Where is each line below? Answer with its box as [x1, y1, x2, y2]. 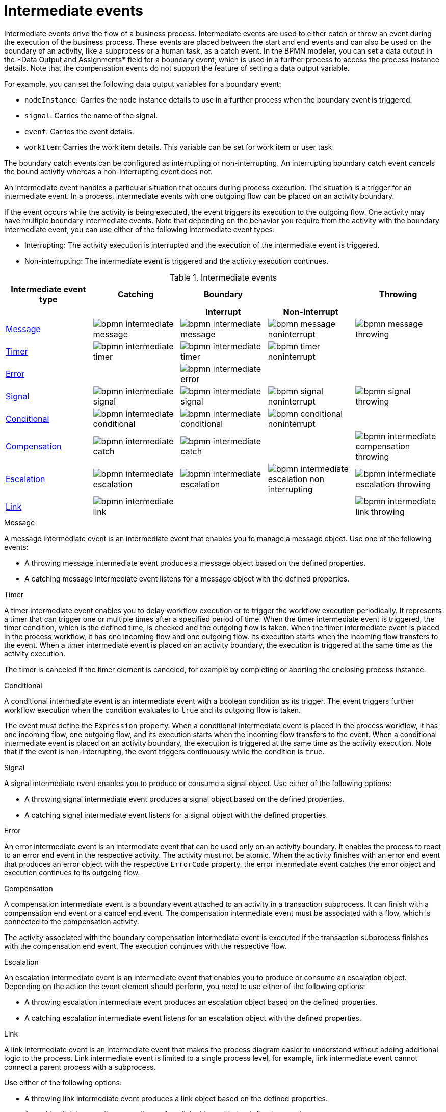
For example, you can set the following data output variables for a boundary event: [4, 79, 281, 88]
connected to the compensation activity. [4, 917, 139, 926]
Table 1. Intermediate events [169, 272, 277, 283]
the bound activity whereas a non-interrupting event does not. [4, 167, 213, 176]
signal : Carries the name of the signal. [24, 111, 158, 120]
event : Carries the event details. [24, 127, 134, 136]
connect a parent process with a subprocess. [4, 1062, 156, 1071]
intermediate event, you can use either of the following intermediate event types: [4, 224, 275, 234]
